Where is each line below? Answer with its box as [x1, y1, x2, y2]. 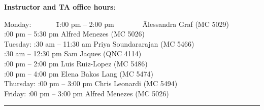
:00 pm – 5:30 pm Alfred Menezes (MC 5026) [4, 28, 145, 39]
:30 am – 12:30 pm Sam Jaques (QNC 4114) [4, 48, 142, 59]
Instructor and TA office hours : [4, 2, 116, 12]
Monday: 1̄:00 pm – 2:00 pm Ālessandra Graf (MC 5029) [4, 18, 229, 29]
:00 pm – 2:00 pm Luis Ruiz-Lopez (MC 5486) [4, 58, 148, 68]
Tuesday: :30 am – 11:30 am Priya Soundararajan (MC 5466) [4, 38, 194, 49]
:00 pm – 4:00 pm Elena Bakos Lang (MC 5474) [4, 68, 153, 79]
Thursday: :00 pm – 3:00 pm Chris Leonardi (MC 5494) [4, 78, 178, 89]
